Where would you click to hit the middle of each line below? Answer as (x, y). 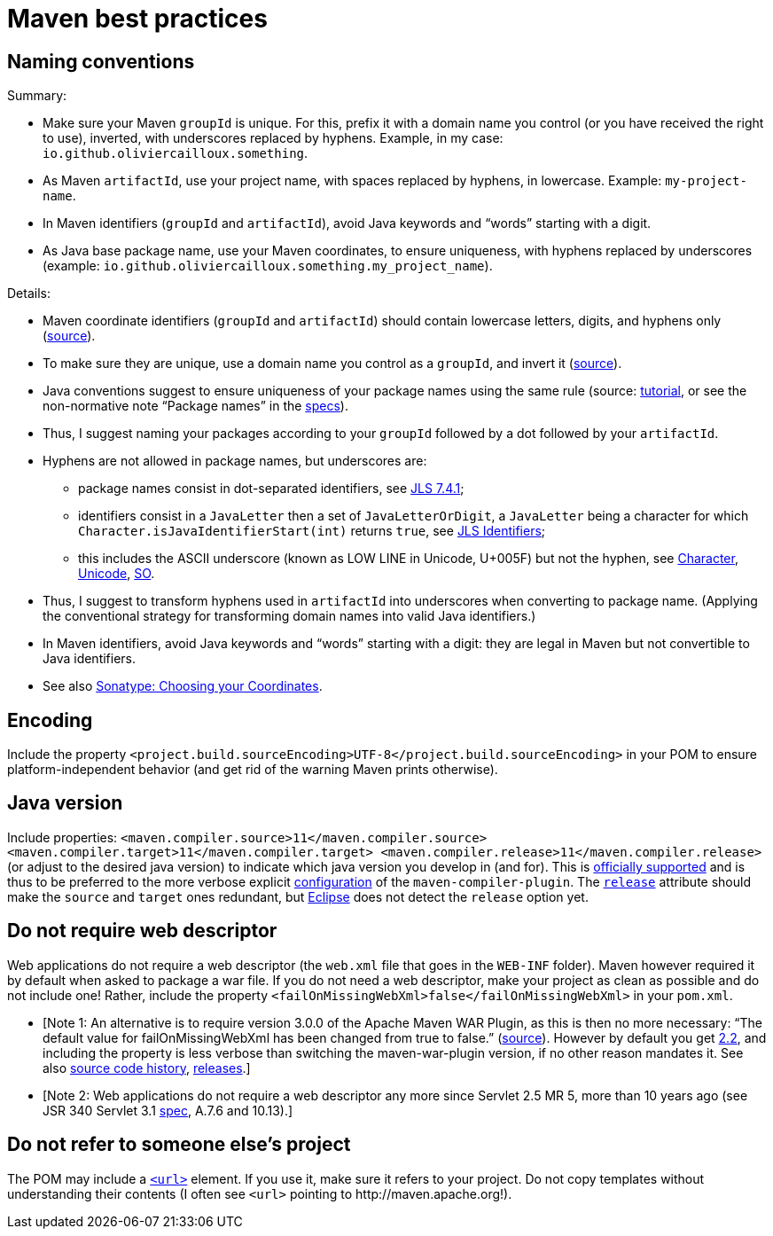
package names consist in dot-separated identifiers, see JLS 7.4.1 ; (271, 489)
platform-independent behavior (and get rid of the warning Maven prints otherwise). (253, 770)
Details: (29, 293)
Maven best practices (137, 19)
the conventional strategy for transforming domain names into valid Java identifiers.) (289, 616)
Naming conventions (101, 61)
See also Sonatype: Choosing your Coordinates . (183, 686)
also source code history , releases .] (147, 1068)
